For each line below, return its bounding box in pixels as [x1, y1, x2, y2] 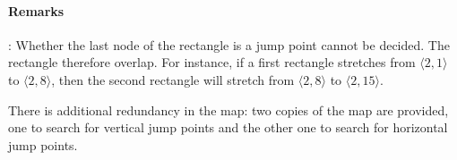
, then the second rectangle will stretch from [51, 70, 295, 88]
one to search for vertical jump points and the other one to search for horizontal [8, 118, 448, 137]
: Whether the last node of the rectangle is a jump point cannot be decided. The [8, 35, 450, 54]
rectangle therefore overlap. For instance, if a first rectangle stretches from [8, 53, 416, 72]
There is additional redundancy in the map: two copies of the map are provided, [8, 100, 449, 119]
